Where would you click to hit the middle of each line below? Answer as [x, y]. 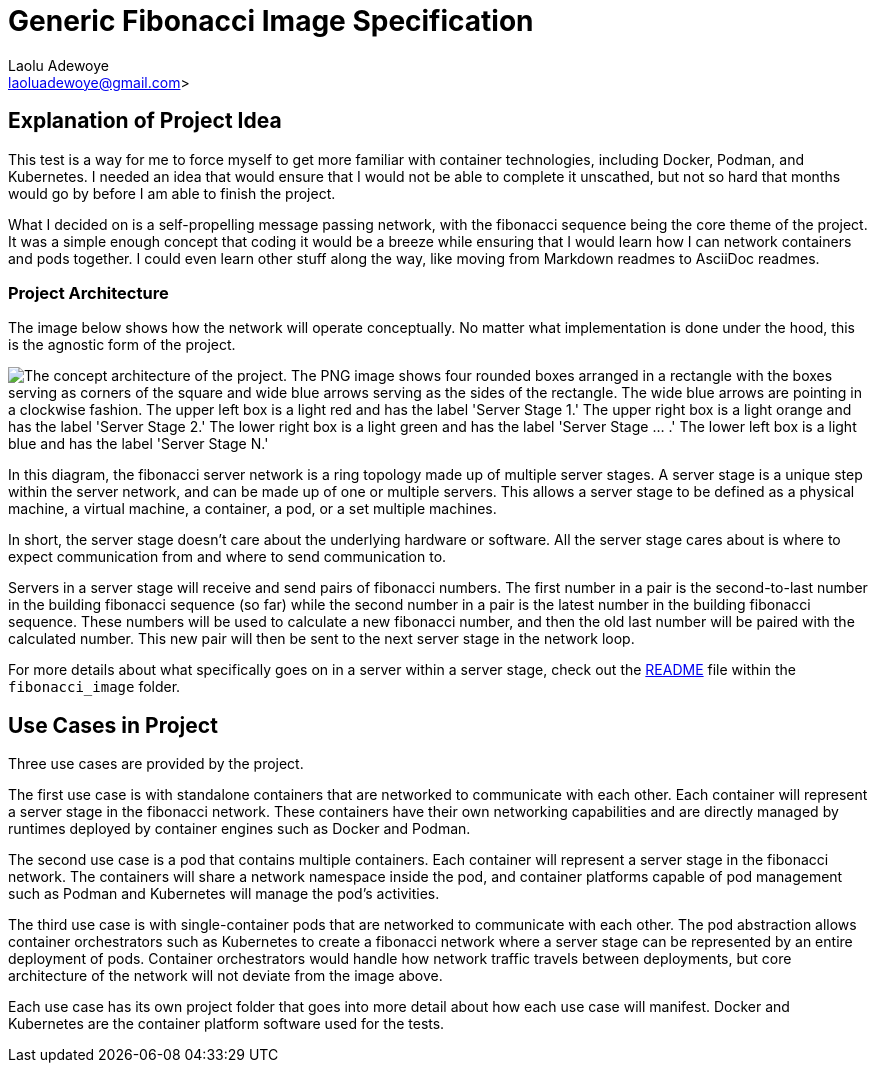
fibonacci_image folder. [94, 687]
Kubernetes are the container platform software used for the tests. [226, 1024]
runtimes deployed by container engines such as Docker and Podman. [239, 829]
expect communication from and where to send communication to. [227, 557]
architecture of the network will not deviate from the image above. [225, 976]
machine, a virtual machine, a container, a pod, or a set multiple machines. [252, 509]
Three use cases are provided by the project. [156, 764]
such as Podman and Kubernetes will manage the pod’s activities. [224, 894]
